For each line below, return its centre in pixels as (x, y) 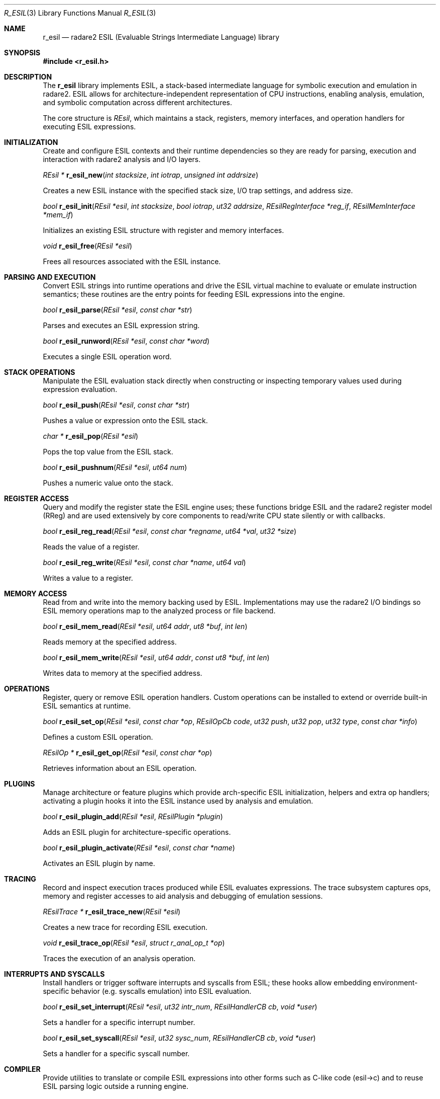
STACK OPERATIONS (40, 372)
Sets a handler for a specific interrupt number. (119, 1022)
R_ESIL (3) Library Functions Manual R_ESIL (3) (80, 13)
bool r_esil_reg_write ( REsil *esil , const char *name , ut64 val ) (144, 562)
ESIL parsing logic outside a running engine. (116, 1086)
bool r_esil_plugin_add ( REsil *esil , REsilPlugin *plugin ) (133, 816)
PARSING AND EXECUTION (50, 277)
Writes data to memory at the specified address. (123, 673)
